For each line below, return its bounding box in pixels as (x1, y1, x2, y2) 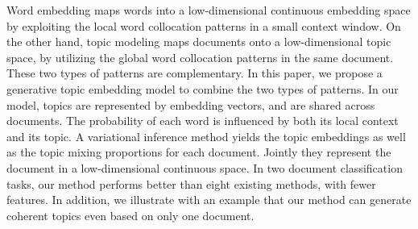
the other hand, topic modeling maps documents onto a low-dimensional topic (6, 33, 391, 50)
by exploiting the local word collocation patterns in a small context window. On (6, 17, 401, 34)
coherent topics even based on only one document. (6, 206, 255, 223)
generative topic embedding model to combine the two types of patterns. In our (6, 80, 399, 97)
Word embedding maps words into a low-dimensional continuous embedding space (6, 2, 411, 18)
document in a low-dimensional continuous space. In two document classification (6, 159, 403, 176)
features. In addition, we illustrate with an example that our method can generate (6, 191, 412, 208)
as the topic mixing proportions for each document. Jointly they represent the (6, 144, 391, 160)
